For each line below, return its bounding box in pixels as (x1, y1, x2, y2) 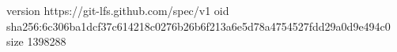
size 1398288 (6, 33, 66, 50)
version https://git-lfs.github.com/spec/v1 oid (6, 2, 229, 18)
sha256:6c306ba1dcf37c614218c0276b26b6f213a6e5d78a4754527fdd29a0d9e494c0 (6, 17, 391, 34)
